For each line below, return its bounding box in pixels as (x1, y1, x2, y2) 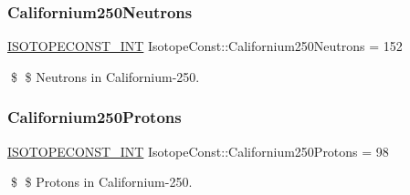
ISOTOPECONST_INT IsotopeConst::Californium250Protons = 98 (7, 141, 389, 160)
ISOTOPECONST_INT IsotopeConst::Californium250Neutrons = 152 (7, 36, 403, 56)
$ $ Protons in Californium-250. (10, 172, 193, 191)
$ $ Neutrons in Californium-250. (10, 67, 200, 86)
